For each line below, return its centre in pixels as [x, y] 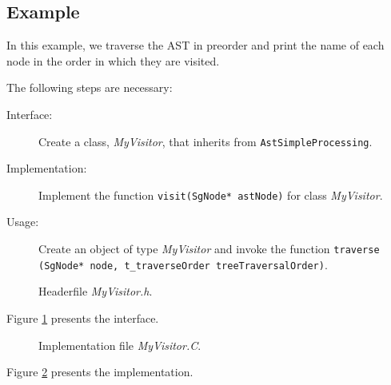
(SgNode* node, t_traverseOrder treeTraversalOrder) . [183, 264]
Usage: [23, 222]
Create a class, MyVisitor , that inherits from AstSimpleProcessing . [205, 141]
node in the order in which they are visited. [113, 60]
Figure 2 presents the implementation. [100, 372]
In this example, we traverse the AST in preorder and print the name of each [195, 45]
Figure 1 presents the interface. [83, 318]
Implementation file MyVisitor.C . [120, 345]
